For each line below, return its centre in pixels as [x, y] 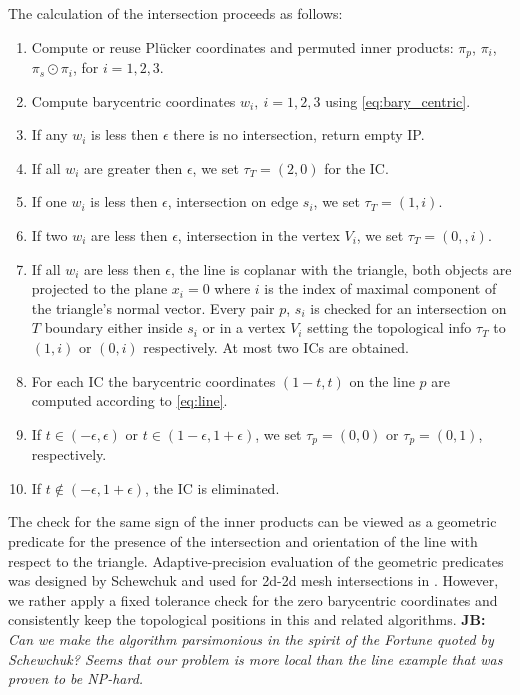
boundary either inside [113, 327]
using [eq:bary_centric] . [398, 100]
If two [49, 235]
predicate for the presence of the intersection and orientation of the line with [243, 541]
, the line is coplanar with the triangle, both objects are [341, 268]
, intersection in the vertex [258, 235]
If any [49, 134]
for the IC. [356, 167]
